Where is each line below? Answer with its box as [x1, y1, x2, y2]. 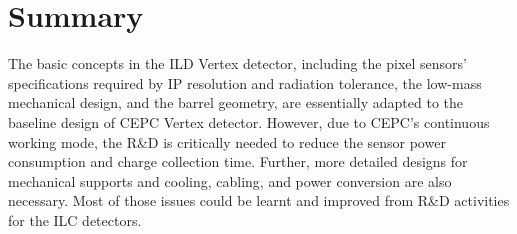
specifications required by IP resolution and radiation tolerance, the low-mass [8, 72, 482, 93]
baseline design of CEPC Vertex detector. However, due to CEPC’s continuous [8, 111, 490, 132]
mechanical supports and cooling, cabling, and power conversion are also [8, 170, 452, 191]
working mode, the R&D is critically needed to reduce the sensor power [8, 131, 446, 152]
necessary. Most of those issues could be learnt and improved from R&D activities [8, 190, 510, 211]
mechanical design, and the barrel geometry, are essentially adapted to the [8, 92, 463, 113]
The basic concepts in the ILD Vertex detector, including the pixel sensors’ [8, 53, 467, 74]
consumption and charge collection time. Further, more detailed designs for [8, 151, 468, 172]
